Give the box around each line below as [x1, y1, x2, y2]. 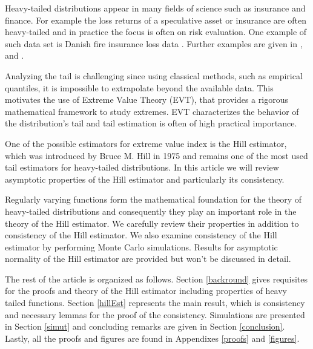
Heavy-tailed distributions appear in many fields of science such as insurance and [5, 2, 306, 14]
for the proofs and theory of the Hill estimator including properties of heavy [5, 284, 288, 297]
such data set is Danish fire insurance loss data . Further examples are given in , [5, 37, 303, 50]
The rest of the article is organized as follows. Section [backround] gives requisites [5, 272, 308, 285]
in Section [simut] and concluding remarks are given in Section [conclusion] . [5, 320, 285, 333]
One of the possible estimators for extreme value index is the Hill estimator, [5, 137, 287, 149]
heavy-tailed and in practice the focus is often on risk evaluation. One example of [5, 25, 307, 38]
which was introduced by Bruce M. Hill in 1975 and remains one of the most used [5, 149, 308, 161]
